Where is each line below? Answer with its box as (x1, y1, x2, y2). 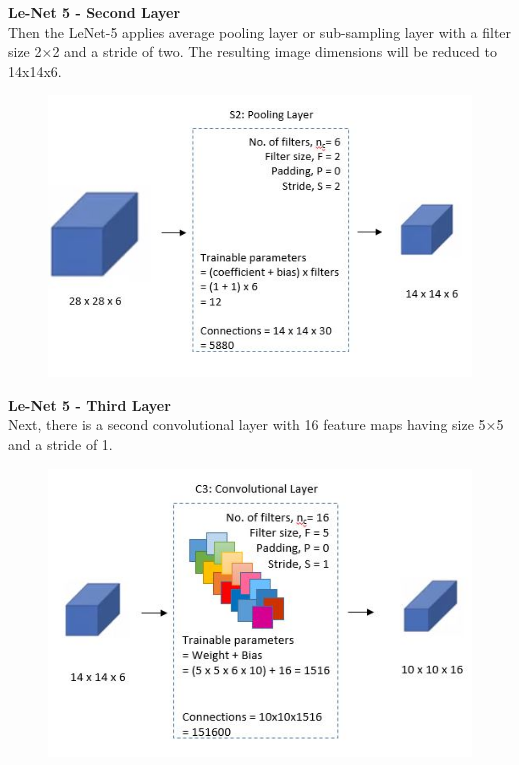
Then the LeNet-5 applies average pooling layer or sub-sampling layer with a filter (8, 21, 512, 42)
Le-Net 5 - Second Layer (8, 2, 181, 22)
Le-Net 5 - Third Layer (8, 394, 171, 415)
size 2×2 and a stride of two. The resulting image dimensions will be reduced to (8, 41, 497, 62)
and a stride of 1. (8, 434, 113, 455)
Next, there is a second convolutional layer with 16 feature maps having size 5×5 (8, 414, 504, 435)
